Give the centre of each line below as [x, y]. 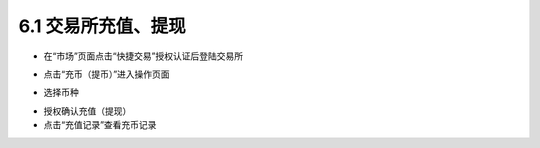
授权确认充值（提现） [87, 111]
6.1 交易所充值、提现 [102, 26]
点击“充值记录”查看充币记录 [100, 125]
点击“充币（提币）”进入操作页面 [106, 74]
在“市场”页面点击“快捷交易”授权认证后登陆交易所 [143, 56]
